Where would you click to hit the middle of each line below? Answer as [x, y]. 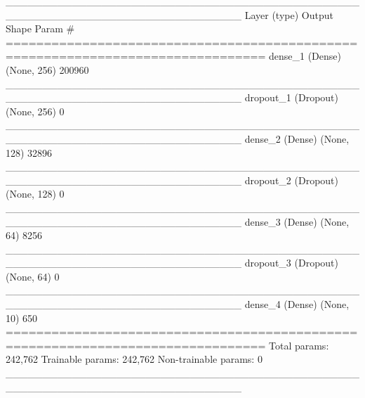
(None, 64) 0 [33, 276]
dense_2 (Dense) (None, [297, 138]
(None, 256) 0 [35, 111]
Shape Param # [40, 28]
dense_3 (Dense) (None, [297, 221]
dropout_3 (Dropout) [291, 263]
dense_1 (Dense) [305, 56]
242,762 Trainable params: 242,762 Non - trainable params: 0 [134, 359]
